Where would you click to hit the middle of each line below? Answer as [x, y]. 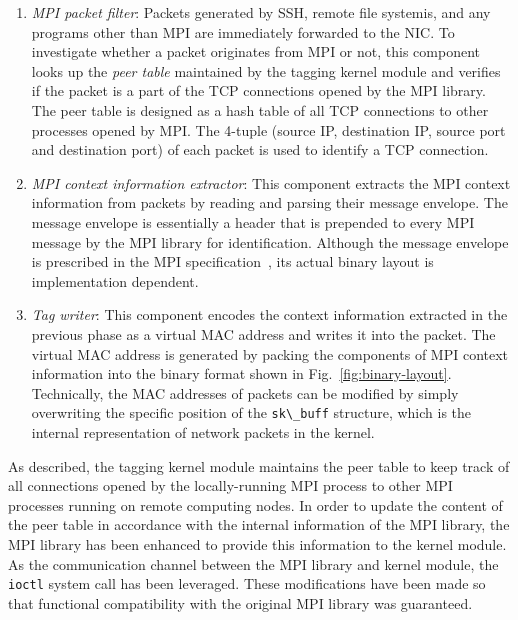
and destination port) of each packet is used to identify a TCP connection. [260, 149]
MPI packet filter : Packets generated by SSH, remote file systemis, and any [261, 12]
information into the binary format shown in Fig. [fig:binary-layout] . [241, 373]
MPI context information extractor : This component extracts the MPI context [271, 182]
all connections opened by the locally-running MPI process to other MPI [230, 485]
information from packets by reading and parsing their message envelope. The [269, 202]
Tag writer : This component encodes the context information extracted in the [269, 314]
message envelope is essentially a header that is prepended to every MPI [253, 221]
